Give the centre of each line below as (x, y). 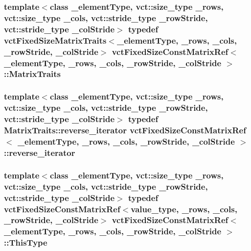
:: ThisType (26, 242)
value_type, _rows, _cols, (184, 209)
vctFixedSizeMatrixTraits (55, 40)
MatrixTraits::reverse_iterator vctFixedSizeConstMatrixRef (125, 130)
